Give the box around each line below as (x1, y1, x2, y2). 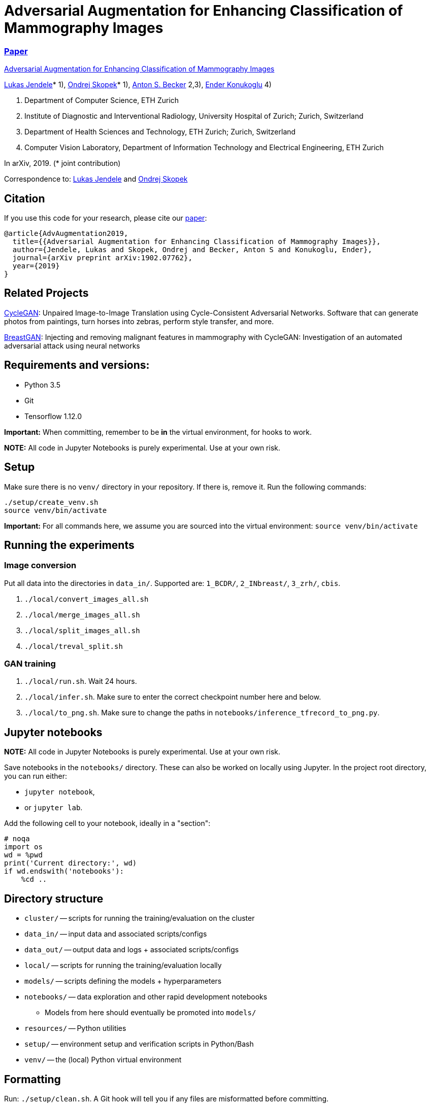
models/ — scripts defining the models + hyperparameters (24, 977, 222, 986)
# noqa (4, 835, 30, 843)
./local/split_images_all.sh (24, 626, 140, 635)
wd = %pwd (4, 851, 43, 859)
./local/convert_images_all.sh (24, 595, 149, 603)
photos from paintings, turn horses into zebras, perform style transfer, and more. (4, 317, 274, 326)
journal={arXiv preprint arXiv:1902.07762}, (12, 253, 192, 262)
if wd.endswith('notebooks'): (4, 867, 124, 876)
